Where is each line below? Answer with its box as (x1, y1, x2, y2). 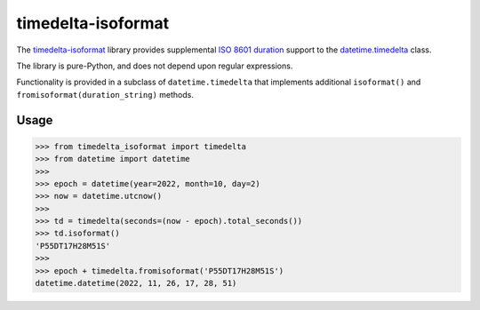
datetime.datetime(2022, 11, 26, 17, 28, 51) (35, 278, 237, 289)
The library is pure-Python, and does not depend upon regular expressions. (16, 60, 293, 71)
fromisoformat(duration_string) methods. (16, 89, 195, 99)
